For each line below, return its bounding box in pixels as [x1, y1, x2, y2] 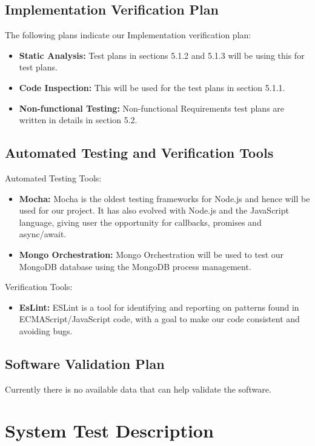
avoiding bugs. [19, 324, 73, 337]
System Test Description [5, 418, 214, 443]
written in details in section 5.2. [19, 113, 138, 126]
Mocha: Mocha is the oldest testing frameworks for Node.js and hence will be [19, 192, 310, 204]
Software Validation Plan [5, 354, 165, 373]
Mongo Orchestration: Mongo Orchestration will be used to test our [19, 248, 284, 260]
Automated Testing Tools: [5, 171, 102, 184]
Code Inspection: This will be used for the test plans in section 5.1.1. [19, 81, 285, 93]
